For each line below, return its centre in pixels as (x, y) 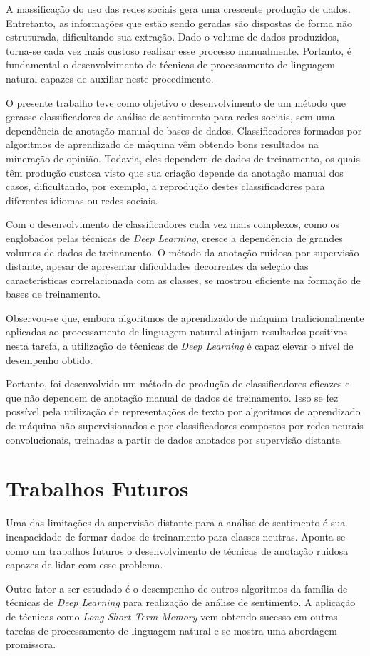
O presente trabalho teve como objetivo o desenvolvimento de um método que (176, 102)
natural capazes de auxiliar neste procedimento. (110, 78)
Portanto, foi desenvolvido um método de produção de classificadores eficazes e (178, 384)
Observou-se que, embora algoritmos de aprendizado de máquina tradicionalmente (185, 317)
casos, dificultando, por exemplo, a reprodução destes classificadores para (165, 186)
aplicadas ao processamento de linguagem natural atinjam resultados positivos (176, 332)
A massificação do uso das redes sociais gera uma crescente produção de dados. (178, 9)
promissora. (31, 644)
